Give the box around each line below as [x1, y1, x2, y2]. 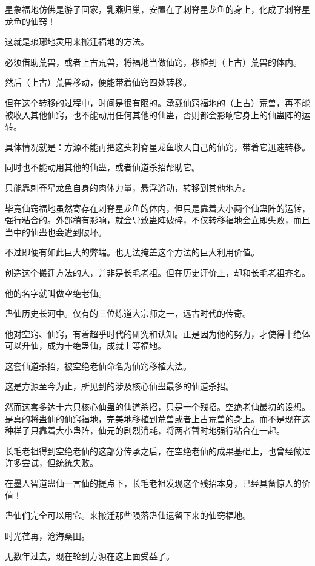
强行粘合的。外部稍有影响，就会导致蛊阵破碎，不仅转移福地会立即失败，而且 [5, 214, 310, 226]
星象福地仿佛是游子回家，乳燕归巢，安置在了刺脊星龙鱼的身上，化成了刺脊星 [5, 3, 310, 15]
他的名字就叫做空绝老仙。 [5, 286, 107, 299]
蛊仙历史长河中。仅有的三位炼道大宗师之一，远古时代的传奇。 [5, 307, 251, 320]
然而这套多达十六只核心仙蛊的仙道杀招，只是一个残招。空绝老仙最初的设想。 [5, 400, 310, 413]
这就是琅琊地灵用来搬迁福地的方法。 [5, 35, 149, 48]
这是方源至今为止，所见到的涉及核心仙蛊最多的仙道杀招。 [5, 380, 234, 392]
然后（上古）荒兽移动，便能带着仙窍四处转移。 [5, 76, 191, 89]
